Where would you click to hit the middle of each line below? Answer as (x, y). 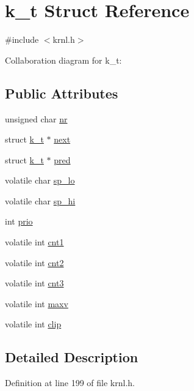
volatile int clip (33, 324)
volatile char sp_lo (40, 180)
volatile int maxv (37, 303)
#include (22, 39)
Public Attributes (62, 93)
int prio (19, 221)
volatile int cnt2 (34, 262)
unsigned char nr (36, 118)
